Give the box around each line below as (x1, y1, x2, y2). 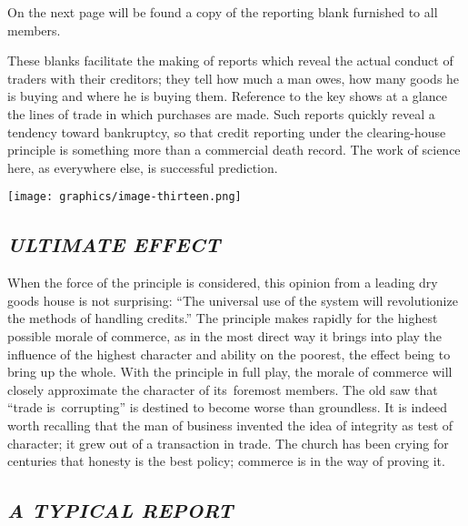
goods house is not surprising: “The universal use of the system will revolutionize (7, 290, 458, 309)
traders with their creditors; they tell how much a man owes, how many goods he (7, 68, 460, 87)
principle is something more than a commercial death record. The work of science (7, 140, 461, 159)
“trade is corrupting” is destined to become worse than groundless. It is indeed (7, 398, 448, 417)
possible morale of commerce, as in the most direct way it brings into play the (7, 326, 443, 345)
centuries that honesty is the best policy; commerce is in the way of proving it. (7, 451, 445, 470)
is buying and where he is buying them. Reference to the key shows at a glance (7, 86, 447, 106)
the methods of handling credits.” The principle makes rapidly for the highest (7, 309, 438, 328)
